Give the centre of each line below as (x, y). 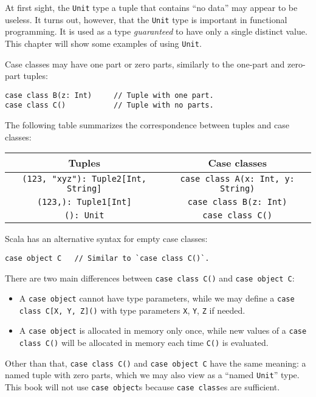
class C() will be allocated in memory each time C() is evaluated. (144, 343)
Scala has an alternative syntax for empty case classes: (106, 239)
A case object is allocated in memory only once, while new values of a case (163, 330)
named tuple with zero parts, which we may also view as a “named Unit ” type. (152, 375)
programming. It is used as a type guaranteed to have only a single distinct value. (156, 31)
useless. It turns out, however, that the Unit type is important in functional (146, 19)
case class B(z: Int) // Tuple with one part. (109, 95)
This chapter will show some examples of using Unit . (103, 43)
